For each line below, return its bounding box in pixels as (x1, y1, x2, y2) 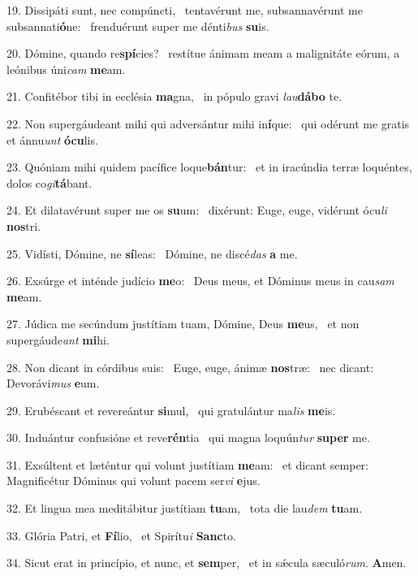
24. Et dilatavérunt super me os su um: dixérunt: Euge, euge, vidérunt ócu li (6, 201, 387, 219)
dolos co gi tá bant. (6, 174, 93, 191)
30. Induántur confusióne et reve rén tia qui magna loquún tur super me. (6, 429, 370, 446)
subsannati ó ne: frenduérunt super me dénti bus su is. (6, 17, 269, 34)
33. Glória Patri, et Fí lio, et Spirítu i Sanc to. (6, 526, 236, 544)
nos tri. (6, 217, 41, 234)
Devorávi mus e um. (6, 375, 100, 392)
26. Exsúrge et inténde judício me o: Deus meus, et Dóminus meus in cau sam (6, 272, 394, 289)
